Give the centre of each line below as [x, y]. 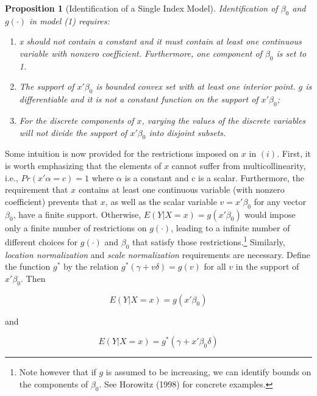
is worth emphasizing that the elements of [83, 165]
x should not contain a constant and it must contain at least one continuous [160, 41]
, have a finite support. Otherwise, [77, 214]
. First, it [294, 153]
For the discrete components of [77, 120]
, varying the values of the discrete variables [224, 120]
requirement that [37, 189]
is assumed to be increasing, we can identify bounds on [208, 372]
